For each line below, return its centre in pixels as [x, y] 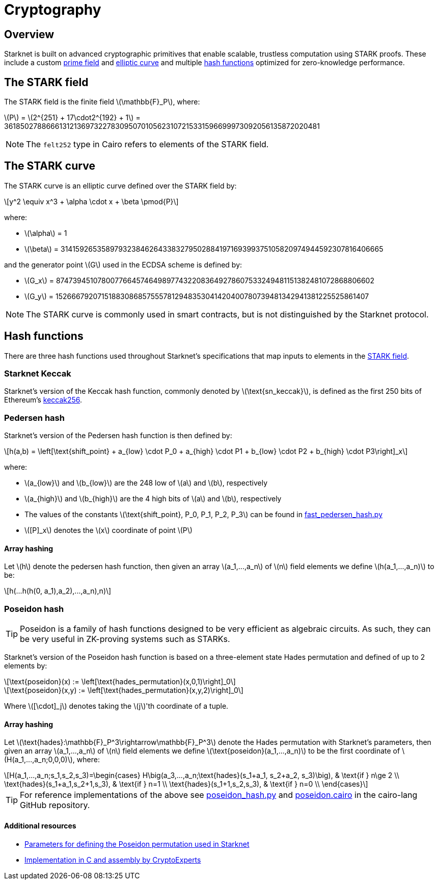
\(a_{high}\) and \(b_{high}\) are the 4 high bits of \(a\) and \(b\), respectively [153, 499]
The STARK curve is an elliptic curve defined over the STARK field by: [120, 185]
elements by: [26, 666]
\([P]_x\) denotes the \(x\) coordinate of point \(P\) [108, 530]
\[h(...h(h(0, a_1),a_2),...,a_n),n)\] [58, 591]
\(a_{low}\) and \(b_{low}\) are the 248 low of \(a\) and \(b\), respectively [146, 483]
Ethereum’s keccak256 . [43, 400]
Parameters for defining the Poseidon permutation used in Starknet [137, 844]
